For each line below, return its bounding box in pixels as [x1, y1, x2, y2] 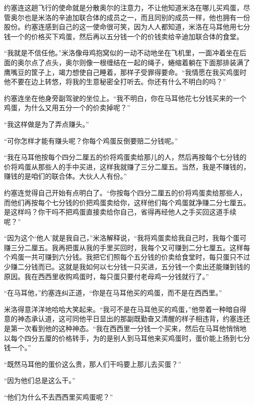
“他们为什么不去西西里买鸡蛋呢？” [4, 392, 113, 402]
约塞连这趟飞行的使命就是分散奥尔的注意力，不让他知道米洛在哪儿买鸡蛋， [4, 2, 243, 12]
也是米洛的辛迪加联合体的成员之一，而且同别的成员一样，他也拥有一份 [24, 12, 250, 22]
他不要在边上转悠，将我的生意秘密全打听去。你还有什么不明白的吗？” [4, 76, 226, 87]
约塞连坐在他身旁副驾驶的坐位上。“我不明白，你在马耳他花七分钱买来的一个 [4, 93, 247, 103]
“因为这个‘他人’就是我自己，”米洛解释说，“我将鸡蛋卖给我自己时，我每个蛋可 [4, 233, 247, 243]
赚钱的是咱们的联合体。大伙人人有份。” [4, 171, 127, 181]
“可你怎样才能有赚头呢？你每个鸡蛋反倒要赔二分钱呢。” [4, 135, 178, 145]
